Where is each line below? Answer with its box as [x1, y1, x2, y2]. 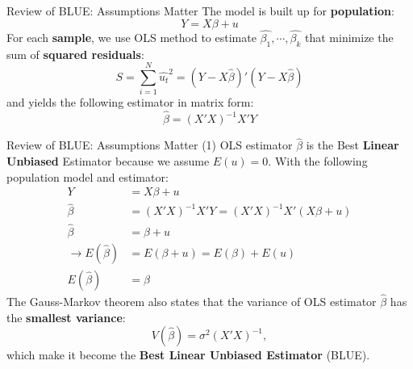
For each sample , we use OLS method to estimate [6, 28, 257, 45]
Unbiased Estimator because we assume [6, 152, 210, 169]
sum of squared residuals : [6, 45, 144, 62]
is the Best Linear [306, 136, 399, 153]
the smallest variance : [6, 308, 126, 325]
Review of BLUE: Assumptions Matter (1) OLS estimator [6, 136, 293, 153]
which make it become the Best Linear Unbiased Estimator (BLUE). [6, 346, 370, 363]
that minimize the [305, 28, 394, 45]
